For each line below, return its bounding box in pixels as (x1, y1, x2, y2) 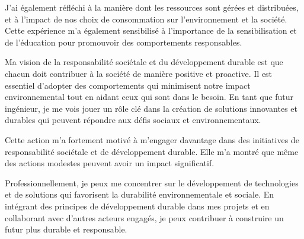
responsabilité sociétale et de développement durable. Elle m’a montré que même (5, 145, 299, 157)
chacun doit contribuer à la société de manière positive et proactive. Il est (5, 67, 273, 79)
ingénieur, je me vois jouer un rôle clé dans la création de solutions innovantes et (5, 102, 298, 114)
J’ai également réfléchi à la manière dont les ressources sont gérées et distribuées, (5, 1, 299, 13)
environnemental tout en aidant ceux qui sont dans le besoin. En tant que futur (5, 91, 294, 103)
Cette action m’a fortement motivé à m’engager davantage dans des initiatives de (5, 133, 299, 146)
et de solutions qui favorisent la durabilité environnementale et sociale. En (5, 188, 274, 201)
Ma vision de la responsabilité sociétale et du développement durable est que (5, 56, 283, 68)
